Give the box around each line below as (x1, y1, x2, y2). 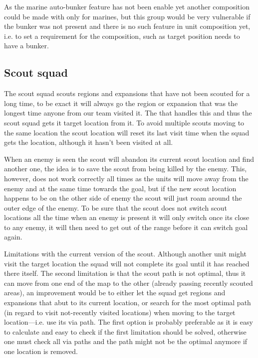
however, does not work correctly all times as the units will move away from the (4, 173, 249, 183)
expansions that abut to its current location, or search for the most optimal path (4, 297, 251, 308)
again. (4, 232, 22, 242)
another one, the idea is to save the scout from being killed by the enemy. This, (4, 163, 247, 174)
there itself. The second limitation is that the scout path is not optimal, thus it (4, 268, 246, 278)
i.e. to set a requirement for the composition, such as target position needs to (4, 30, 240, 41)
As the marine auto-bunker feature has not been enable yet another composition (4, 1, 250, 11)
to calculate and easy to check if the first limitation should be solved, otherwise (4, 326, 247, 337)
